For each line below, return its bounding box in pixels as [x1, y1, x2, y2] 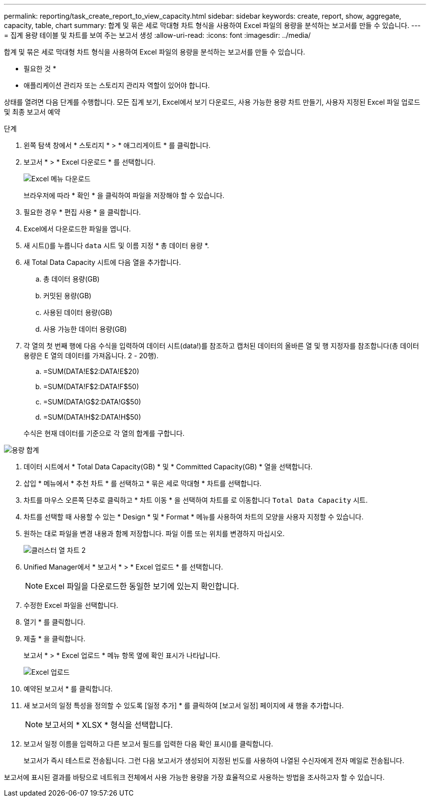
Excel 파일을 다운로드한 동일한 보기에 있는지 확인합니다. [45, 581, 239, 591]
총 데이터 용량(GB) [43, 275, 100, 283]
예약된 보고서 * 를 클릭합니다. [24, 685, 113, 693]
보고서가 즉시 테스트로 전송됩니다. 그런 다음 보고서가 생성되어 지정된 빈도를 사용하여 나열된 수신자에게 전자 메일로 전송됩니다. [24, 756, 404, 765]
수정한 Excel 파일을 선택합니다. [24, 601, 118, 609]
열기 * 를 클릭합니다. [24, 618, 85, 626]
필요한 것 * [24, 64, 56, 73]
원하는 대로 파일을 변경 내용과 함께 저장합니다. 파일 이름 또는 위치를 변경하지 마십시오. [24, 529, 285, 538]
